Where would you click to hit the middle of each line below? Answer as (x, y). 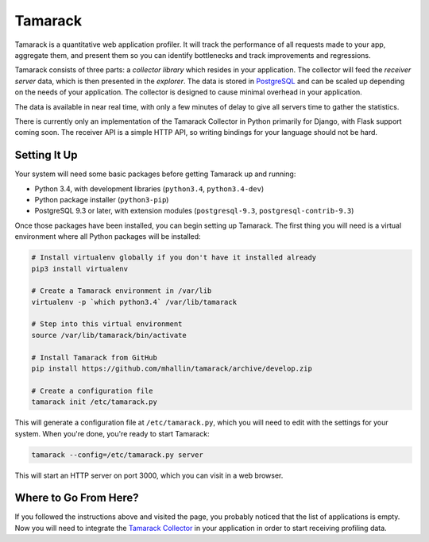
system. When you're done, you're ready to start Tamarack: (112, 433)
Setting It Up (46, 155)
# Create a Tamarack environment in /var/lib (122, 291)
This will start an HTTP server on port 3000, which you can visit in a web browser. (149, 475)
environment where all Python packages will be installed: (108, 236)
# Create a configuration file (93, 390)
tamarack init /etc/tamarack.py (95, 402)
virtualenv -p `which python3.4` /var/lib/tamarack (134, 302)
